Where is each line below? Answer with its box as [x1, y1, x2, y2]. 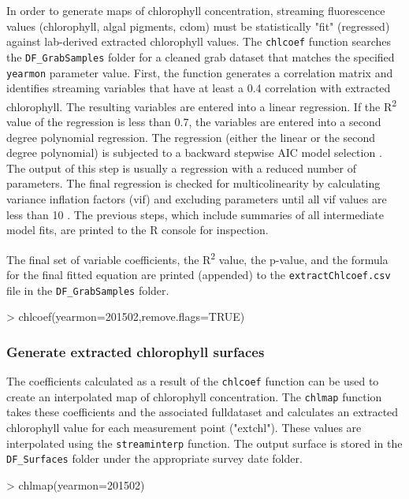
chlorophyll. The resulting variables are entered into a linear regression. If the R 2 [6, 95, 397, 114]
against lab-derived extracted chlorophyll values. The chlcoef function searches [6, 33, 392, 50]
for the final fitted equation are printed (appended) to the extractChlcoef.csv [6, 266, 391, 282]
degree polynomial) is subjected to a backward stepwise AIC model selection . [6, 144, 382, 161]
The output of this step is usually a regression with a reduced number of [6, 159, 356, 176]
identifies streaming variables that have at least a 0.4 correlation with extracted [6, 80, 391, 96]
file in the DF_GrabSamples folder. [6, 281, 169, 298]
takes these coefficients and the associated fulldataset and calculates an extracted [6, 404, 399, 420]
